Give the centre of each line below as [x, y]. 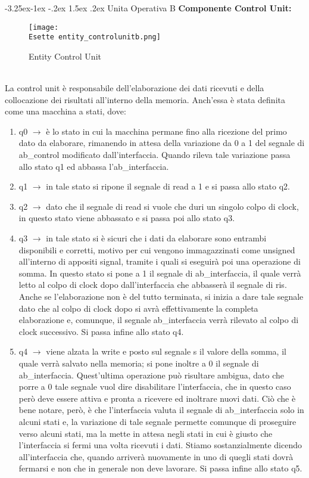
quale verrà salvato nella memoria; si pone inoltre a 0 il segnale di [139, 363]
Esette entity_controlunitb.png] [95, 37]
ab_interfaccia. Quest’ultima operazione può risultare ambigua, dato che [152, 375]
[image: [44, 27]
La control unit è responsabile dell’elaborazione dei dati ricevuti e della [135, 88]
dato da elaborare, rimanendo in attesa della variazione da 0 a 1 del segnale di [162, 143]
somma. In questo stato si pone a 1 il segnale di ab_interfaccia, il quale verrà [160, 273]
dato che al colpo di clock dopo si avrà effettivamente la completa [138, 308]
